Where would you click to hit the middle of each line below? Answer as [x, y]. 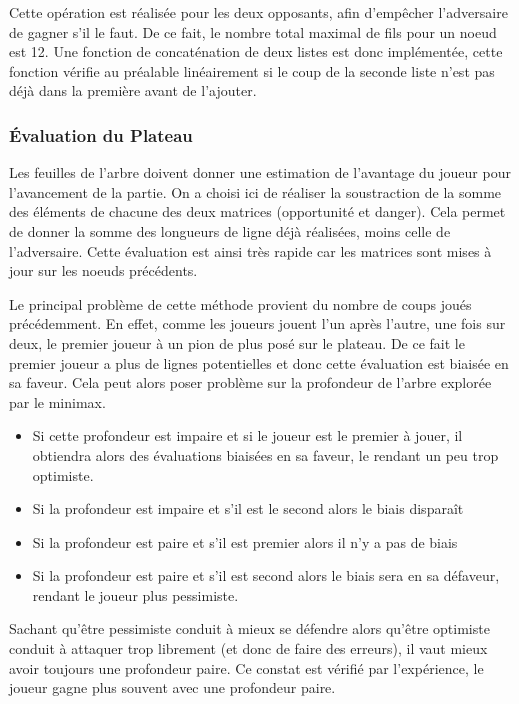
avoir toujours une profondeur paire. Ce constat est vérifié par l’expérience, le [246, 667]
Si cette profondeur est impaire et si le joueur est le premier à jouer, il [247, 435]
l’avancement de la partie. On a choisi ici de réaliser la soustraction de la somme [255, 191]
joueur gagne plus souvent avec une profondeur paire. [172, 687]
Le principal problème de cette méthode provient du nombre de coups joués [240, 303]
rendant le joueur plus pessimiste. [135, 594]
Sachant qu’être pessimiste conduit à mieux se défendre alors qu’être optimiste [249, 628]
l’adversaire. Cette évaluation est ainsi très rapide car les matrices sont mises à [250, 250]
